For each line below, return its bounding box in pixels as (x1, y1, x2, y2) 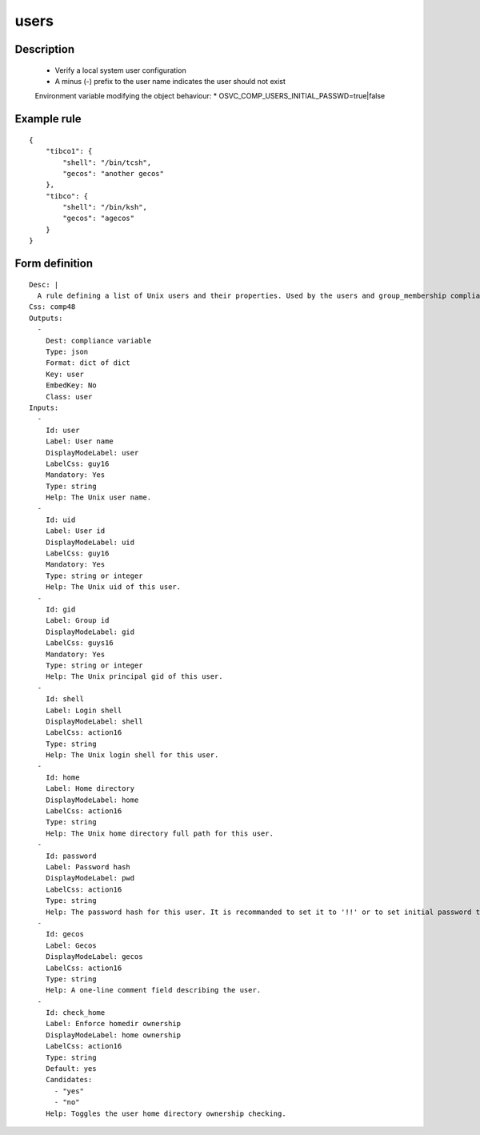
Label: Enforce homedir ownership (45, 1019, 182, 1029)
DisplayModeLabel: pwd (45, 873, 135, 883)
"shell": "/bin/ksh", (62, 203, 148, 212)
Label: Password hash (45, 862, 131, 872)
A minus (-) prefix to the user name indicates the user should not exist (54, 76, 286, 86)
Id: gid (45, 605, 76, 614)
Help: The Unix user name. (45, 493, 152, 502)
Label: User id (45, 527, 106, 535)
